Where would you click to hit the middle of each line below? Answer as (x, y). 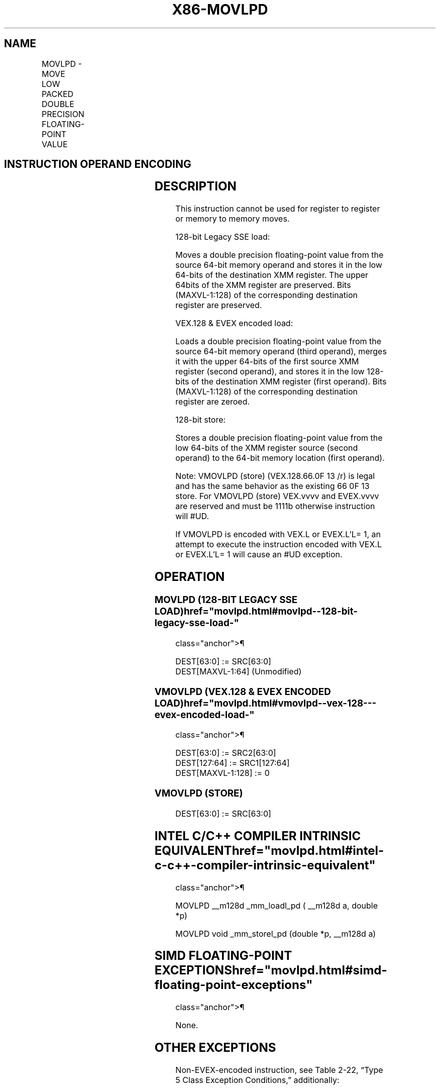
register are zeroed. (213, 402)
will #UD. (192, 516)
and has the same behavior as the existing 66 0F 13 (272, 486)
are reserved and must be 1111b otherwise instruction (275, 506)
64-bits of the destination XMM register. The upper (272, 275)
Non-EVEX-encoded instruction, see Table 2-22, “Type (279, 1070)
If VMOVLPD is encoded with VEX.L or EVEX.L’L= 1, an (278, 534)
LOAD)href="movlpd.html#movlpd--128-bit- (256, 612)
